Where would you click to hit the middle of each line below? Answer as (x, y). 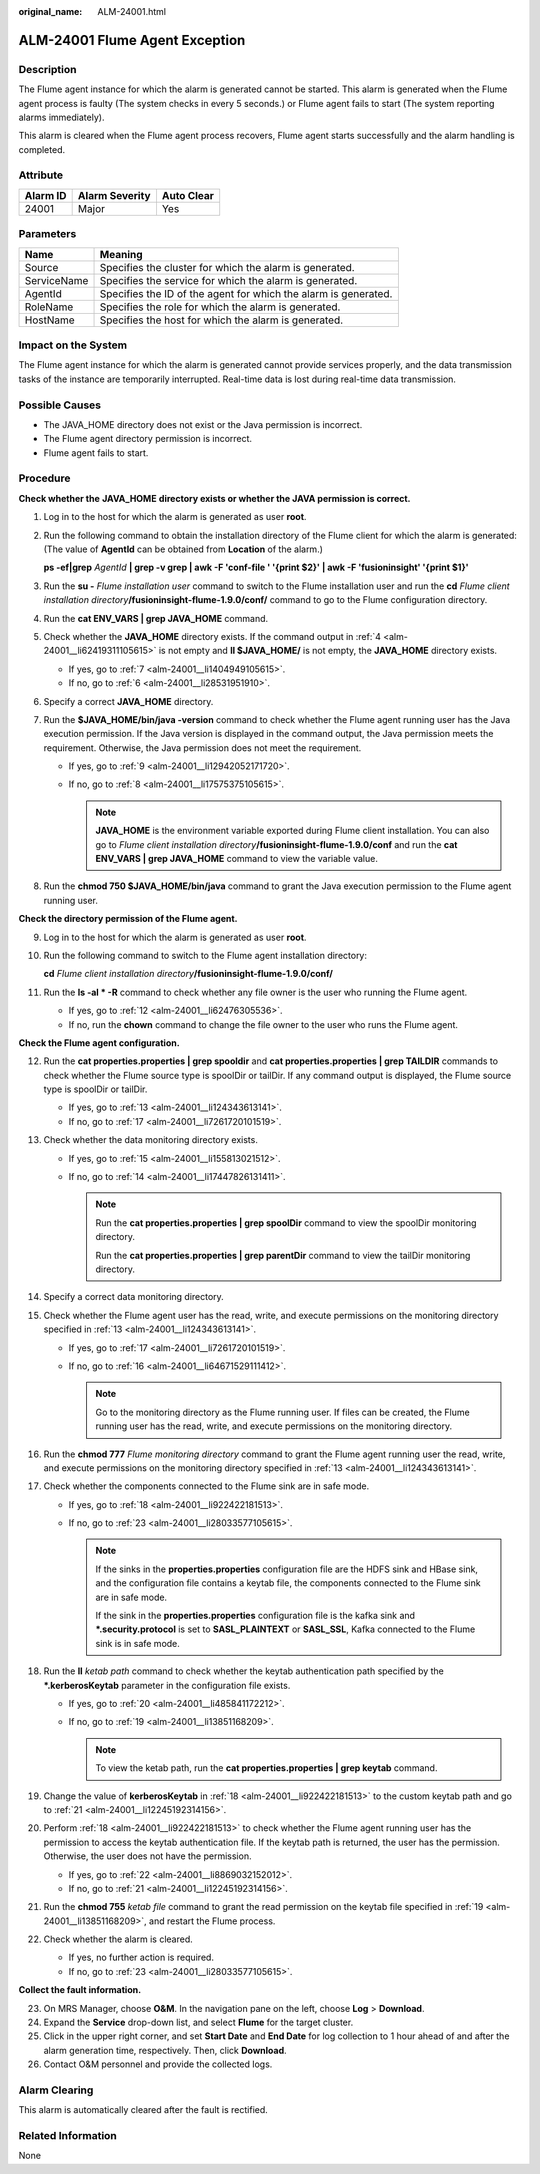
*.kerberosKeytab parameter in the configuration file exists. (167, 1685)
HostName (49, 320)
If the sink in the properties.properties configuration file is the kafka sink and (255, 1616)
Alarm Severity (114, 195)
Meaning (121, 254)
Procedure (44, 478)
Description (47, 69)
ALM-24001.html (132, 11)
